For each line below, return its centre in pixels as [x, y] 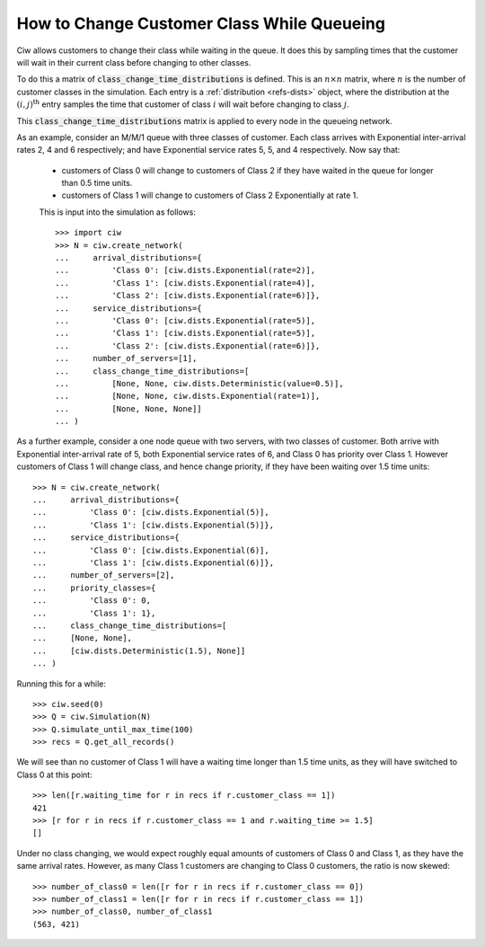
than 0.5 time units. [97, 183]
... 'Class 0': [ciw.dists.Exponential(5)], [151, 513]
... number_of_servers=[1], [126, 358]
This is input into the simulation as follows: [118, 212]
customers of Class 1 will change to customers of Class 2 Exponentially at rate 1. [210, 195]
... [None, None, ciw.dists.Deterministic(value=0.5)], [200, 383]
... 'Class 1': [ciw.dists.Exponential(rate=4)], [185, 283]
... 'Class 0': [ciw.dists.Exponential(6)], [151, 550]
